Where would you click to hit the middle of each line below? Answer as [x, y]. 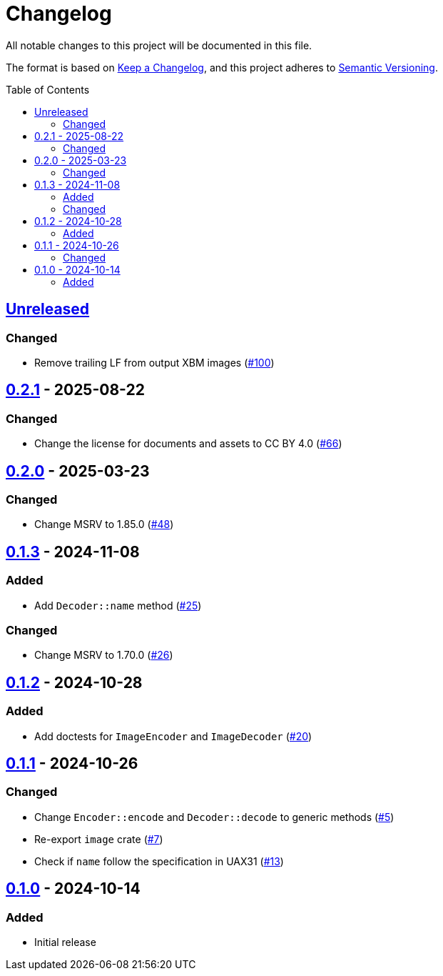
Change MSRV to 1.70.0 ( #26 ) [104, 655]
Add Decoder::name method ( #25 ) [118, 605]
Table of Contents [48, 89]
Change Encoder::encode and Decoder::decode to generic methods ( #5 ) [214, 817]
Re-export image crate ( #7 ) [99, 839]
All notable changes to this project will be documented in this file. [159, 45]
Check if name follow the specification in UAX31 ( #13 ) [159, 861]
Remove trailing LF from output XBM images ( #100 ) [154, 362]
